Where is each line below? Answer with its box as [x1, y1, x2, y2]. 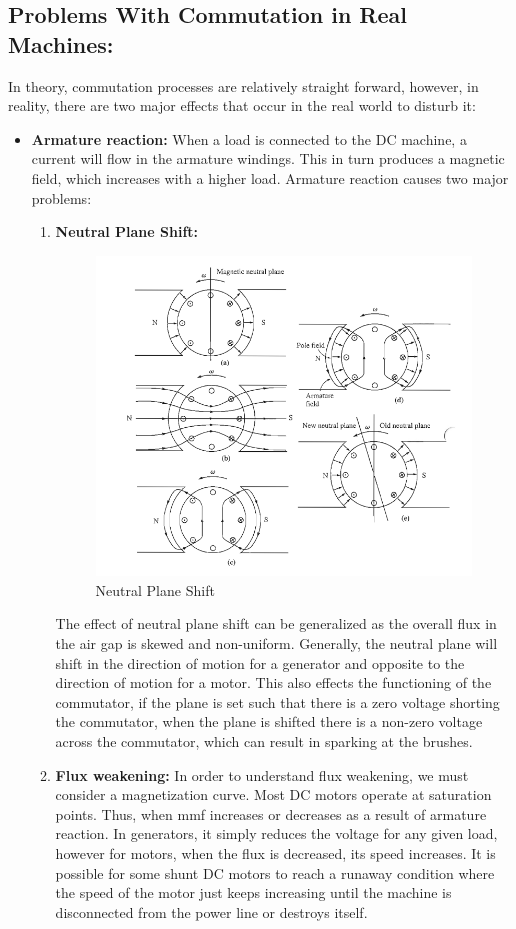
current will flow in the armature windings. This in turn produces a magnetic [31, 148, 505, 169]
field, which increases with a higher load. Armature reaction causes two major [31, 167, 509, 188]
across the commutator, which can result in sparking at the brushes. [55, 730, 473, 751]
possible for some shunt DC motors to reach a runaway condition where [55, 862, 495, 883]
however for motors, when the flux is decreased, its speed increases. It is [55, 842, 496, 863]
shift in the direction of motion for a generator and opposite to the [55, 652, 465, 673]
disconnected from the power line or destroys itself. [55, 901, 368, 922]
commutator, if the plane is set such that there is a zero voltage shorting [55, 691, 500, 712]
